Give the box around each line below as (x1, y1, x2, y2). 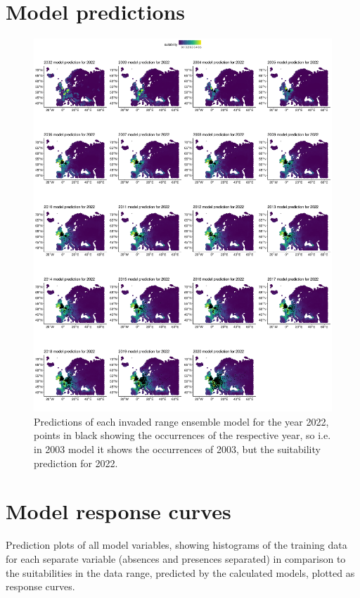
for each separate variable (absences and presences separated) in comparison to (6, 551, 346, 566)
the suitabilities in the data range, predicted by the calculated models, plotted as (6, 565, 355, 580)
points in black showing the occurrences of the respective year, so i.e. (34, 428, 331, 443)
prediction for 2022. (34, 455, 118, 470)
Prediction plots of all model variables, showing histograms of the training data (6, 537, 347, 552)
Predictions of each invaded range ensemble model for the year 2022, (34, 414, 329, 428)
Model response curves (6, 497, 231, 526)
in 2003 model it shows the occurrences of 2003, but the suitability (34, 442, 321, 457)
